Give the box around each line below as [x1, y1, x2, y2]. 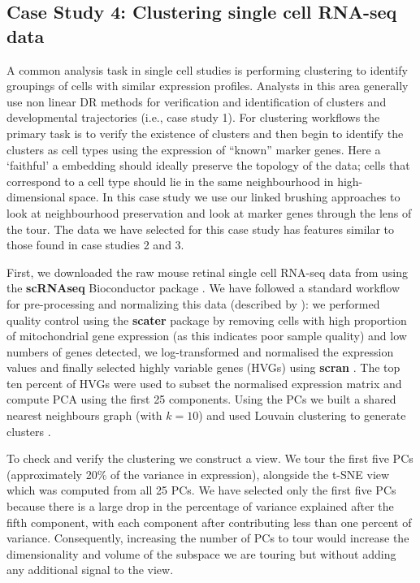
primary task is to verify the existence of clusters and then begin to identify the [6, 124, 404, 141]
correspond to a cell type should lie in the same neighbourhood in [6, 172, 334, 189]
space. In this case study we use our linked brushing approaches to [69, 188, 401, 205]
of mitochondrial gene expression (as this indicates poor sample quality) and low [6, 327, 407, 344]
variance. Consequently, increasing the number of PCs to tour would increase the [6, 529, 409, 546]
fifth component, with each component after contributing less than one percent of [6, 513, 412, 530]
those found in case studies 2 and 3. [6, 236, 184, 253]
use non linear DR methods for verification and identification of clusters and [6, 93, 387, 110]
